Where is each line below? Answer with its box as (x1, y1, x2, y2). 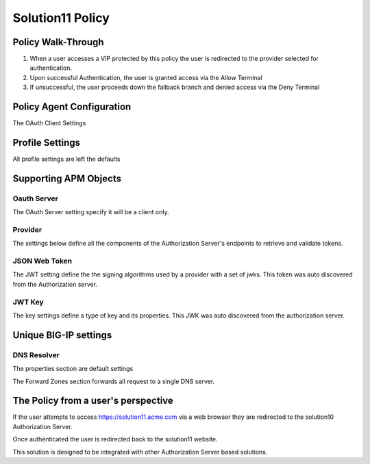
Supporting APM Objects (12, 172, 121, 184)
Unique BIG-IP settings (12, 329, 112, 341)
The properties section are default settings (12, 365, 134, 373)
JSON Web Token (12, 257, 73, 266)
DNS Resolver (12, 350, 60, 359)
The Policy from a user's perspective (12, 395, 174, 407)
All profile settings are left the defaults (12, 155, 121, 164)
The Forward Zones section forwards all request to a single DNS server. (12, 377, 215, 385)
